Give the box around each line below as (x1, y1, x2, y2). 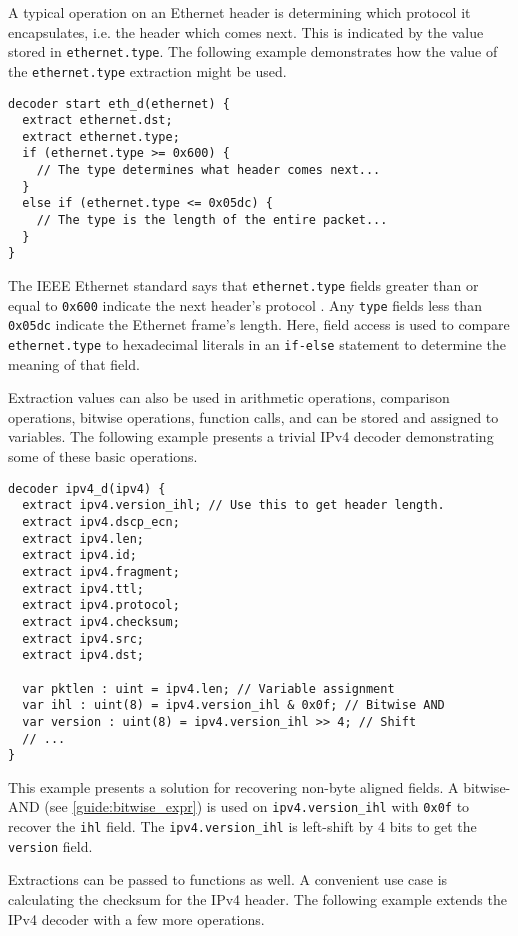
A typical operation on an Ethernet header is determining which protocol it (8, 2, 471, 22)
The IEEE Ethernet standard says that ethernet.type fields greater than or (8, 275, 479, 296)
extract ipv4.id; (22, 548, 137, 563)
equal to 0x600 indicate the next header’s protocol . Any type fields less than (8, 294, 482, 315)
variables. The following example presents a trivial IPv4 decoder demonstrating (8, 426, 494, 447)
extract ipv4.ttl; (22, 581, 145, 596)
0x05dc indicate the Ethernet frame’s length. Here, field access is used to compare (8, 314, 510, 335)
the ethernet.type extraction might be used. (8, 60, 287, 81)
